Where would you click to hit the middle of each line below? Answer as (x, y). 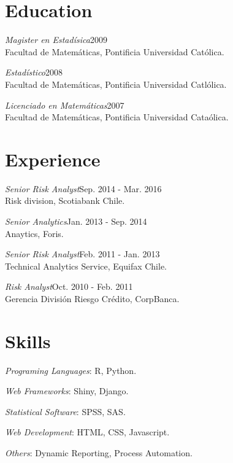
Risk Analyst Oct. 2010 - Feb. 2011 (69, 286)
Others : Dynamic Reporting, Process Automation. (99, 453)
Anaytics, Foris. (34, 233)
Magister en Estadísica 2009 (56, 40)
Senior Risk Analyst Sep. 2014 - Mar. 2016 (83, 188)
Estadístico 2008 (34, 72)
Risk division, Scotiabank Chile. (65, 200)
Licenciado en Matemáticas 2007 (65, 105)
